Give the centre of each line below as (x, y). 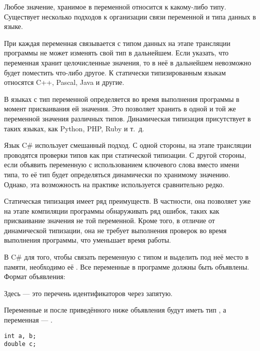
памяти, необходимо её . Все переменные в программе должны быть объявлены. (127, 266)
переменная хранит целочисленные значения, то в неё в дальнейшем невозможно (128, 62)
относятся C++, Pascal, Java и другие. (64, 82)
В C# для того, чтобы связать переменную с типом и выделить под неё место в (126, 257)
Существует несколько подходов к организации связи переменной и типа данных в (130, 16)
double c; (20, 344)
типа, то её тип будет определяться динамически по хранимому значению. (117, 174)
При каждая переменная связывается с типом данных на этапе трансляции (117, 43)
